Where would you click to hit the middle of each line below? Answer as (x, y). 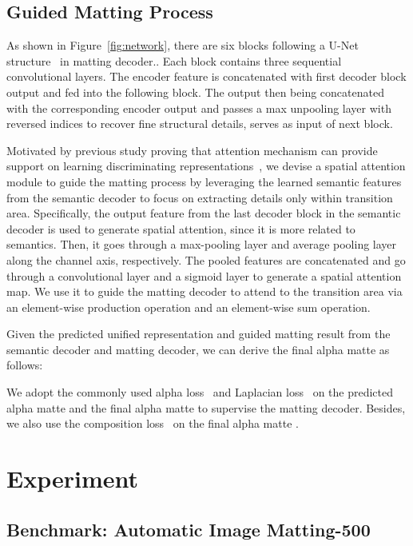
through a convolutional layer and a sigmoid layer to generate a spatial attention (204, 275)
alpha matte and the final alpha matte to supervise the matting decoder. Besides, (206, 407)
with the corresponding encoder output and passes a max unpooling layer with (199, 108)
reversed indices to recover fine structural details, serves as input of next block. (200, 124)
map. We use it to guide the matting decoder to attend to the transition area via (205, 291)
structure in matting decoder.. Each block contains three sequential (174, 60)
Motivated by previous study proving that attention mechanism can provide (192, 150)
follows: (25, 365)
